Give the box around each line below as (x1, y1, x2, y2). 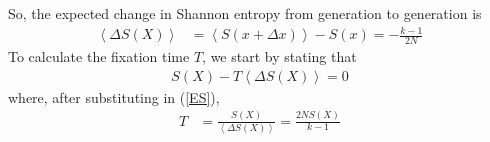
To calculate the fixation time (8, 45, 190, 66)
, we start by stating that (202, 45, 357, 66)
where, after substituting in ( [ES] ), (8, 86, 220, 107)
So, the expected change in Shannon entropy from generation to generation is (8, 3, 482, 23)
